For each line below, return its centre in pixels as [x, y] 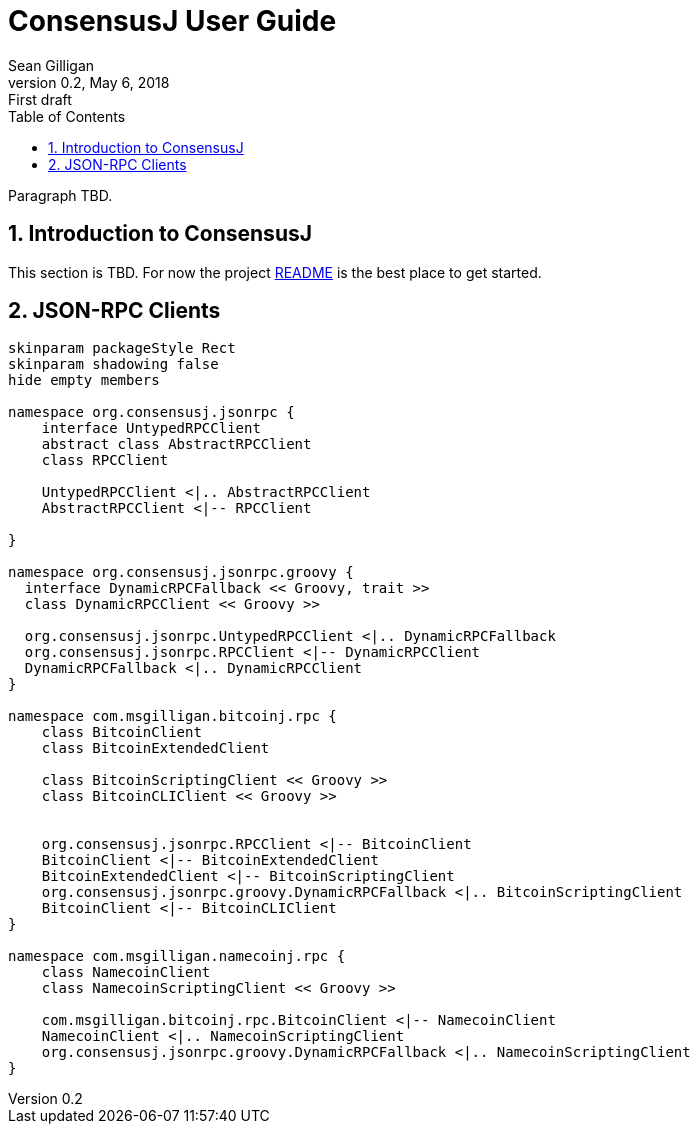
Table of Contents [67, 116]
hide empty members [84, 380]
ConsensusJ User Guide [172, 21]
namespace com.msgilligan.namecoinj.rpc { [177, 956]
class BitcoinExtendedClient [155, 748]
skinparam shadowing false [113, 364]
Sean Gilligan [51, 65]
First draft [40, 99]
